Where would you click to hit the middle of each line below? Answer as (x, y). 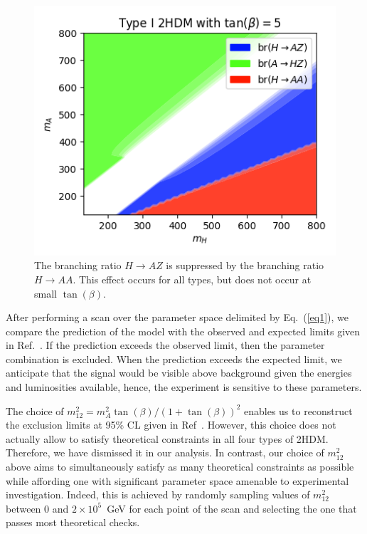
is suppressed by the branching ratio (245, 265)
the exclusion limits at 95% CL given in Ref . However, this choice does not (171, 425)
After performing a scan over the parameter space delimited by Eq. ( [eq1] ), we (177, 317)
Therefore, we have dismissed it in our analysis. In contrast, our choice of (165, 452)
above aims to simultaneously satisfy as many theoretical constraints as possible (180, 467)
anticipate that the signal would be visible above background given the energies (179, 373)
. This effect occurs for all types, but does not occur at (192, 279)
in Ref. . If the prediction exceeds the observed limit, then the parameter (165, 345)
